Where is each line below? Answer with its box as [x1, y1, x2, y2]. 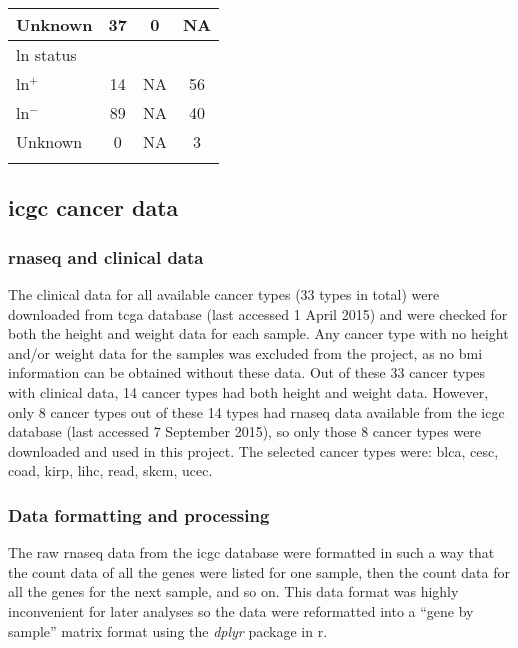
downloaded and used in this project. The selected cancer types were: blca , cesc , [8, 440, 499, 461]
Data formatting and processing [8, 502, 270, 527]
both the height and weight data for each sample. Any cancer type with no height [8, 323, 509, 344]
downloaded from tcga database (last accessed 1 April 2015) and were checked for [8, 303, 508, 324]
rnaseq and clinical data [8, 244, 204, 269]
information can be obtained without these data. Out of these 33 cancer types [8, 362, 486, 383]
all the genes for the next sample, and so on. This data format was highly [8, 581, 459, 602]
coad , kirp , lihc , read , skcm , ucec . [8, 460, 213, 481]
